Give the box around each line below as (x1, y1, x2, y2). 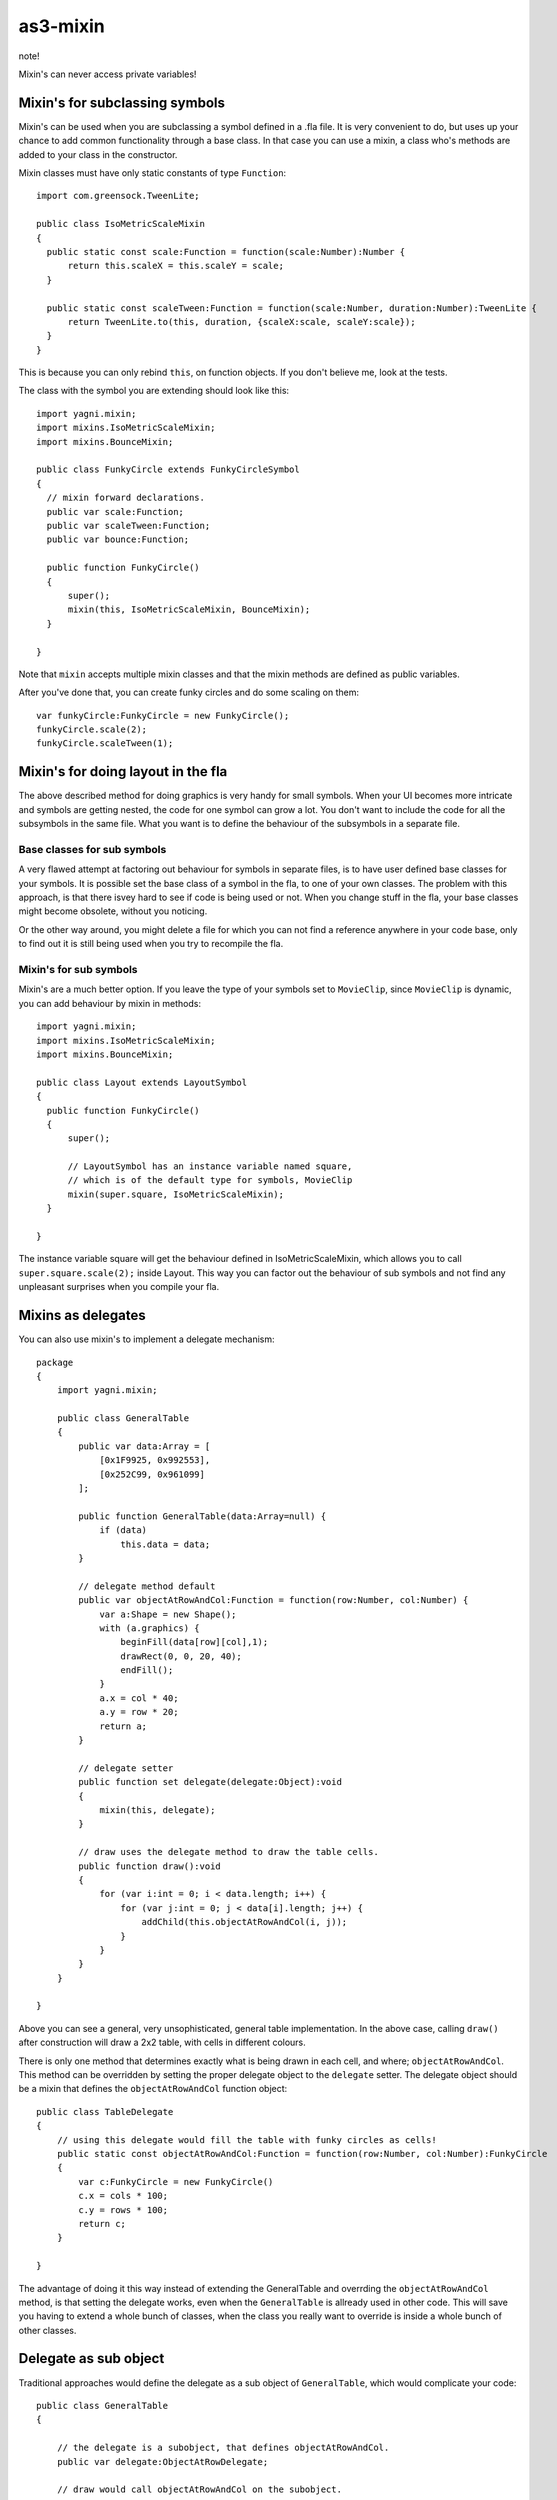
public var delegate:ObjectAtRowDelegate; (56, 2456, 269, 2467)
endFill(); (120, 1665, 174, 1676)
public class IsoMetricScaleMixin (36, 218, 205, 230)
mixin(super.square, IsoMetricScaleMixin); (67, 1188, 285, 1200)
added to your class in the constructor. (18, 148, 178, 160)
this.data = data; (120, 1538, 211, 1550)
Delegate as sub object (18, 2350, 165, 2367)
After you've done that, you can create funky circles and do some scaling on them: (18, 686, 360, 699)
